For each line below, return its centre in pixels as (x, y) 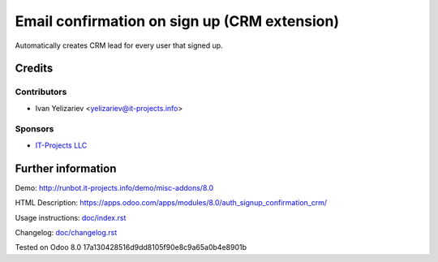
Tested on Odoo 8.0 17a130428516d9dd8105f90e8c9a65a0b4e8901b (131, 247)
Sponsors (34, 129)
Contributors (41, 92)
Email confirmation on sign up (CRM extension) (177, 21)
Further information (66, 168)
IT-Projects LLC (61, 145)
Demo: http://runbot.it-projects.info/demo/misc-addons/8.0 (114, 187)
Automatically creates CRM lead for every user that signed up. (119, 45)
